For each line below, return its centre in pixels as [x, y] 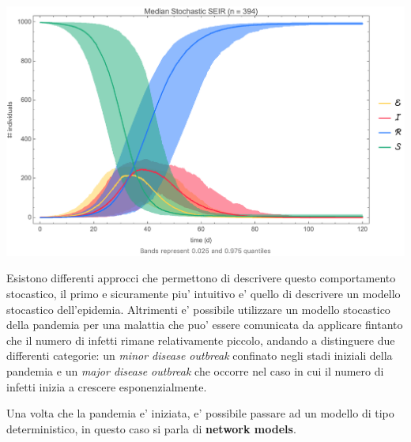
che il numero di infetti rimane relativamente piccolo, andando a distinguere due [201, 340]
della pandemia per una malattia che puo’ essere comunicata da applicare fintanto [205, 325]
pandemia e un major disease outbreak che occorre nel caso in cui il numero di [195, 370]
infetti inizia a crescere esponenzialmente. [107, 386]
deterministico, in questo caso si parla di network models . [151, 428]
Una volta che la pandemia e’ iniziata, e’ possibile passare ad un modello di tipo [200, 413]
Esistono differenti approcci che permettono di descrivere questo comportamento [201, 278]
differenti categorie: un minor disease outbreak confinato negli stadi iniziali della [200, 355]
